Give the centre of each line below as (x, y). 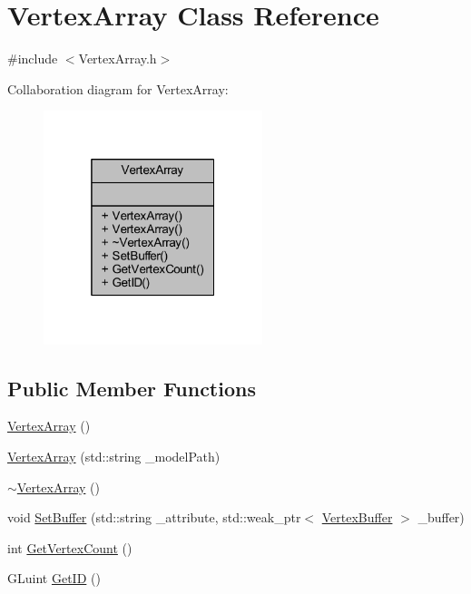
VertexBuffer (357, 517)
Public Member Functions (132, 388)
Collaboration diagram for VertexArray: (118, 88)
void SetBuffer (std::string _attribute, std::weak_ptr (154, 517)
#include (33, 58)
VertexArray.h (118, 58)
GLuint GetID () (54, 578)
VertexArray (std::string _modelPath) (114, 456)
